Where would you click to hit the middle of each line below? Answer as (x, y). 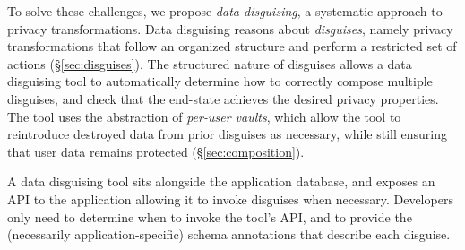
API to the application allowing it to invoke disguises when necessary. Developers (230, 198)
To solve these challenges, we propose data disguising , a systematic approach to (225, 11)
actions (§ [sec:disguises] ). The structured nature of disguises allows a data (210, 63)
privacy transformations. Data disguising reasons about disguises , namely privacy (230, 28)
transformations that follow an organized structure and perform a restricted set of (232, 46)
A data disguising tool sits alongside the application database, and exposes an (221, 181)
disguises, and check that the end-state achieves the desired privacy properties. (223, 98)
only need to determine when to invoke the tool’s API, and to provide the (210, 216)
